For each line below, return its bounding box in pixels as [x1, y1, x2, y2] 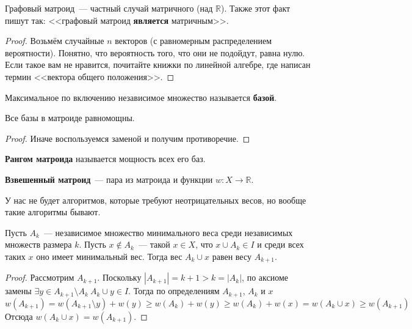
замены [5, 284, 32, 297]
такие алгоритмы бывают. [5, 205, 101, 218]
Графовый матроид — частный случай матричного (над [5, 2, 213, 14]
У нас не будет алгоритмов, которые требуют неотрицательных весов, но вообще [5, 193, 306, 206]
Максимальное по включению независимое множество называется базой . [5, 91, 277, 103]
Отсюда [5, 309, 33, 322]
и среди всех [257, 238, 304, 251]
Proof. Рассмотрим [5, 271, 74, 284]
